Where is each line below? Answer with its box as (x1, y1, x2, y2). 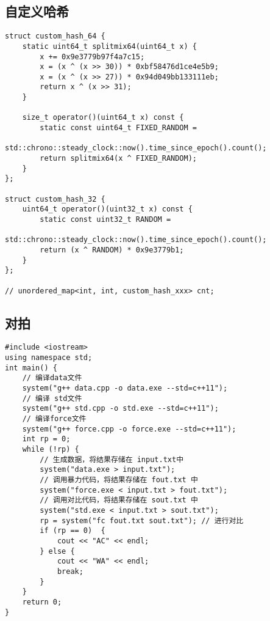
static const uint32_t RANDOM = (40, 215, 171, 224)
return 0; (22, 597, 62, 606)
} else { (40, 546, 75, 556)
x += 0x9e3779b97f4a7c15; (40, 52, 145, 61)
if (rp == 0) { (40, 526, 105, 535)
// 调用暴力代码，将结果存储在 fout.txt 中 (40, 476, 198, 484)
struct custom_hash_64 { (5, 32, 105, 41)
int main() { (5, 363, 57, 372)
